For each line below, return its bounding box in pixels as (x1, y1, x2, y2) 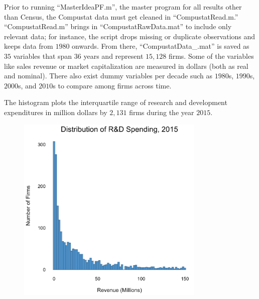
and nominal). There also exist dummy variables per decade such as (4, 70, 213, 81)
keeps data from (4, 41, 53, 51)
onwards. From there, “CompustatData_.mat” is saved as (72, 41, 249, 51)
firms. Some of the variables (168, 50, 254, 61)
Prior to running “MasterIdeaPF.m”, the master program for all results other (4, 2, 242, 12)
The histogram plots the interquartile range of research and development (4, 97, 227, 108)
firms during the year (129, 107, 194, 117)
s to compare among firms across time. (53, 80, 172, 90)
